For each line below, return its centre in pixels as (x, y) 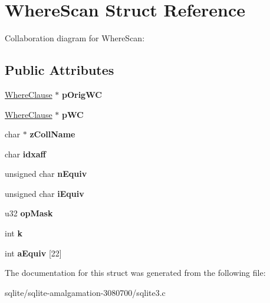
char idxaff (25, 154)
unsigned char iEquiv (45, 193)
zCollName (52, 134)
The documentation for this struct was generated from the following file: (135, 273)
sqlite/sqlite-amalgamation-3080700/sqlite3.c (85, 292)
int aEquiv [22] (33, 253)
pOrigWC (82, 94)
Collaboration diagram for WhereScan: (75, 38)
